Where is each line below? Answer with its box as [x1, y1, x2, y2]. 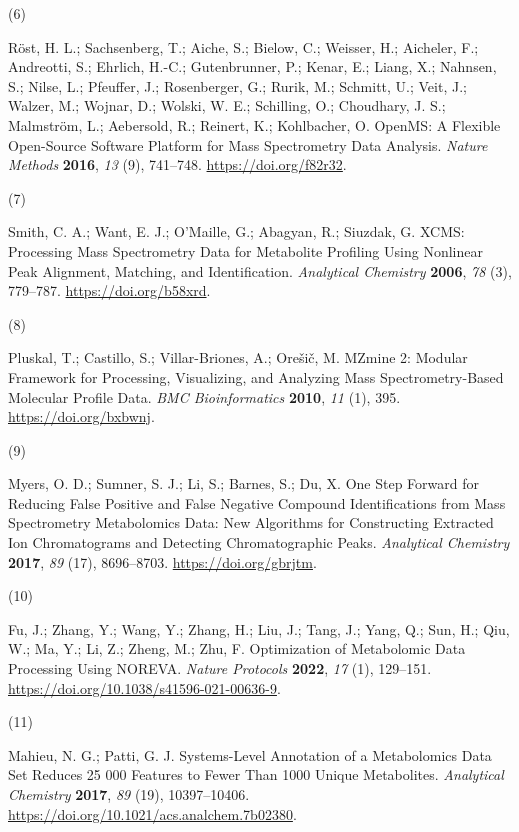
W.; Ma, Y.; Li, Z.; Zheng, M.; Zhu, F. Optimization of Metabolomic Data [8, 638, 466, 659]
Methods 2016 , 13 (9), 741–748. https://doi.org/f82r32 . [8, 154, 347, 175]
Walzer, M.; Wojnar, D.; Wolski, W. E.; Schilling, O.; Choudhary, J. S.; [8, 95, 446, 116]
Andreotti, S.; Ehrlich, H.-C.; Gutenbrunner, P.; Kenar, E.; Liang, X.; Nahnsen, [8, 56, 497, 77]
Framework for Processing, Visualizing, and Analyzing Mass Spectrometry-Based [8, 366, 504, 387]
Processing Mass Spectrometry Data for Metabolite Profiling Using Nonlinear [8, 240, 483, 261]
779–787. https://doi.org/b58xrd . [8, 280, 211, 301]
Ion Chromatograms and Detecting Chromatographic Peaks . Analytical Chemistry [8, 532, 510, 553]
